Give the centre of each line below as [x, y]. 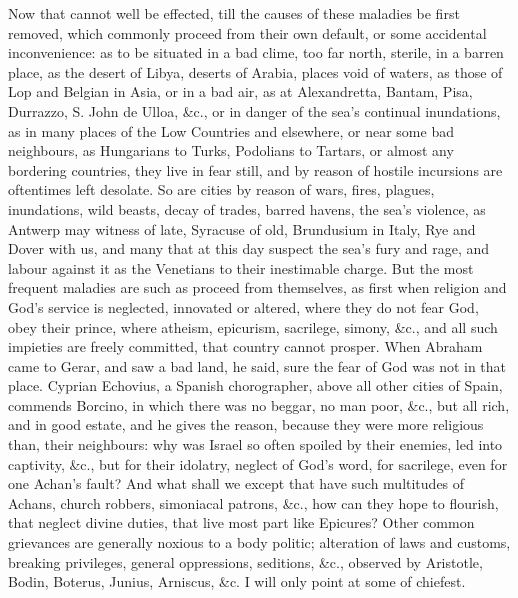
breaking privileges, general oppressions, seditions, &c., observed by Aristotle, [245, 561]
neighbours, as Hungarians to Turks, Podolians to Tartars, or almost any [231, 150]
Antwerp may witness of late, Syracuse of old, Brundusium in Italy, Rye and [242, 228]
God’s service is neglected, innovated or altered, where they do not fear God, [243, 306]
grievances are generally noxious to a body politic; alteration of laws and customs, [259, 542]
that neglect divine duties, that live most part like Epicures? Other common [241, 522]
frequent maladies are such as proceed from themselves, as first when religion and [257, 287]
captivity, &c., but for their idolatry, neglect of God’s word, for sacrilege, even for [258, 463]
